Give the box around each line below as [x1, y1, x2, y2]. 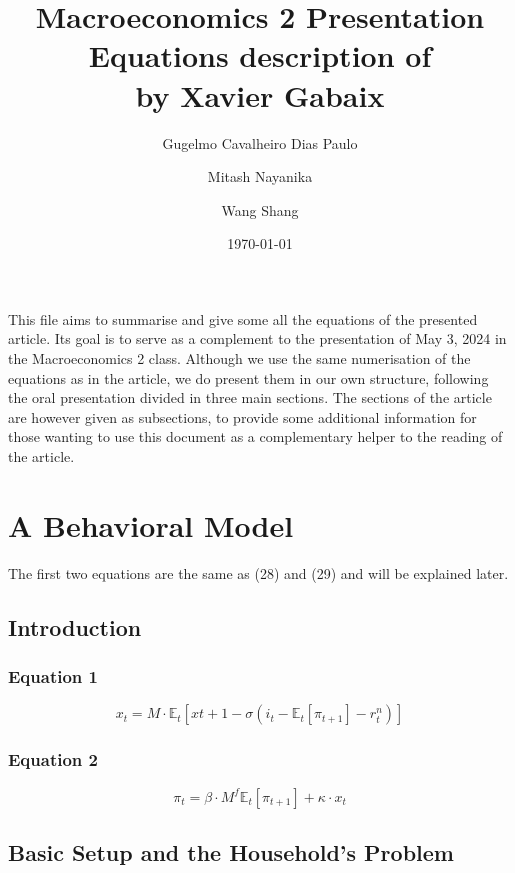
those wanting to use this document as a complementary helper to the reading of [8, 426, 503, 447]
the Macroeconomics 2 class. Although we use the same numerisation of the [8, 348, 471, 369]
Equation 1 [8, 664, 98, 689]
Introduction [8, 611, 142, 642]
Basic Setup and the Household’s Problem [8, 836, 454, 867]
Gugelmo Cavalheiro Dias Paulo [162, 132, 358, 153]
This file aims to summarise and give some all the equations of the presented [8, 308, 478, 329]
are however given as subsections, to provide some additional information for [8, 406, 477, 427]
